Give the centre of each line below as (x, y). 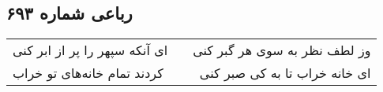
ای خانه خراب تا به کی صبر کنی (285, 73)
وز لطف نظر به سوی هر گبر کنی (282, 50)
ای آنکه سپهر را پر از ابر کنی (90, 50)
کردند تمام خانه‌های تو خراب (88, 73)
